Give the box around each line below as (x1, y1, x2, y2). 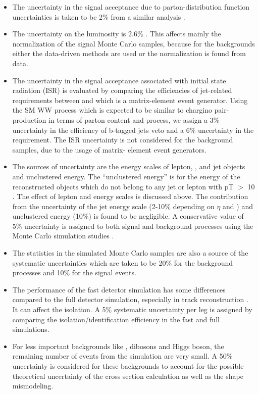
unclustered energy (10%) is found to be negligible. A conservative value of (12, 211, 244, 221)
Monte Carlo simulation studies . (12, 230, 114, 241)
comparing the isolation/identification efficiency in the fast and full (12, 314, 220, 324)
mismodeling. (12, 380, 54, 391)
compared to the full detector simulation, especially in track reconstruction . (12, 294, 248, 305)
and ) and (223, 201, 253, 211)
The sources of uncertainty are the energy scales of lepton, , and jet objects (12, 161, 245, 172)
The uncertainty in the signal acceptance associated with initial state (12, 75, 226, 85)
